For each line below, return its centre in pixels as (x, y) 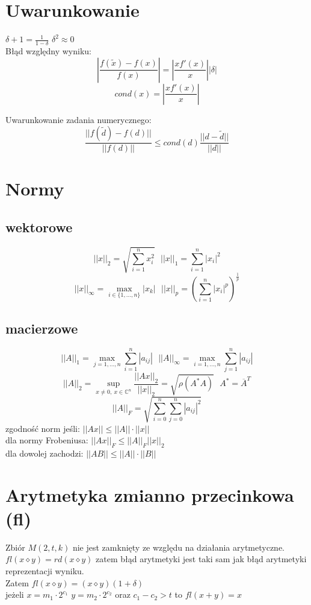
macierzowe (42, 328)
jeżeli (15, 594)
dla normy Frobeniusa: (47, 440)
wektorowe (39, 226)
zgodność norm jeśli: (43, 428)
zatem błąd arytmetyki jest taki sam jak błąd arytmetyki (201, 559)
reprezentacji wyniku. (45, 571)
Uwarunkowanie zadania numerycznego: (79, 119)
